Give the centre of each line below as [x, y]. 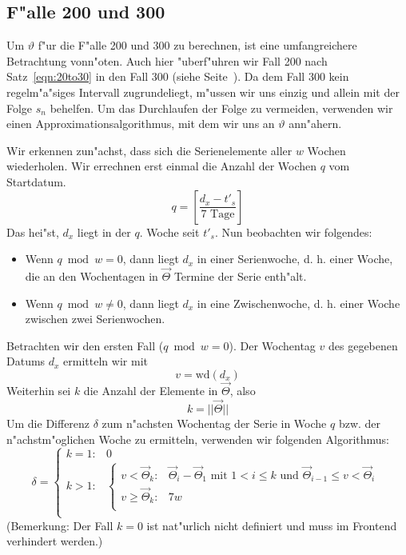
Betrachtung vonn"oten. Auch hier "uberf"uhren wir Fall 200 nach [167, 60]
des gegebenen [363, 345]
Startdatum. [36, 181]
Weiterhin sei [39, 391]
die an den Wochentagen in [92, 276]
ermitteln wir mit [105, 361]
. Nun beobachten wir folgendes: [293, 232]
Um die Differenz [48, 423]
